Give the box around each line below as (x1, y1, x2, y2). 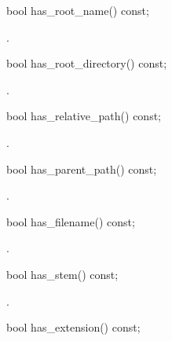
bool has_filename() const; (6, 213, 135, 229)
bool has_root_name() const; (6, 2, 149, 18)
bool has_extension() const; (6, 319, 141, 335)
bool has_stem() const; (6, 266, 119, 282)
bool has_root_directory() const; (6, 55, 167, 71)
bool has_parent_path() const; (6, 160, 157, 177)
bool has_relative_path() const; (6, 108, 161, 124)
